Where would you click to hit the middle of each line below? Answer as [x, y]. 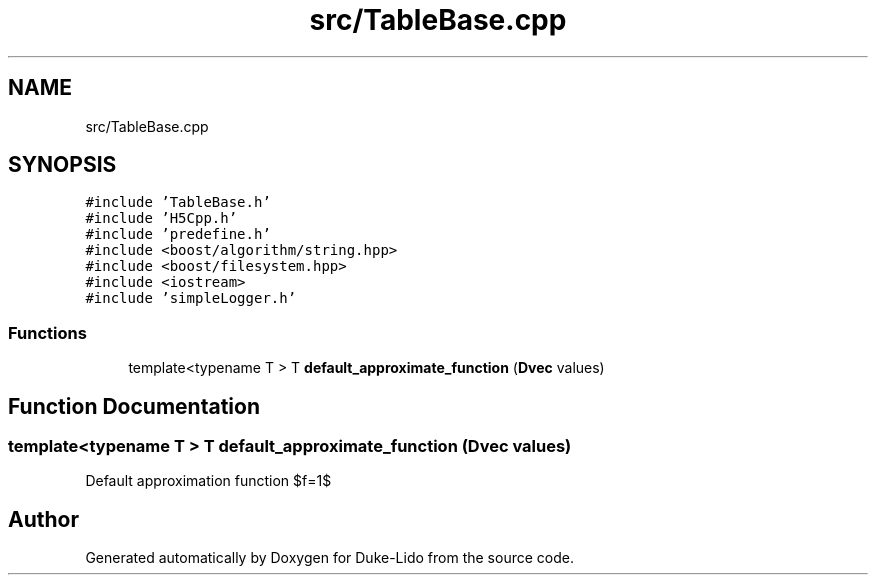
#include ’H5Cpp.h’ [161, 218]
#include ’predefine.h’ [178, 234]
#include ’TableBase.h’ [178, 202]
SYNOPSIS [62, 165]
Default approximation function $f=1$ [208, 481]
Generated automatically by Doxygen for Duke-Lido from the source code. [329, 558]
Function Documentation [134, 406]
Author [43, 519]
